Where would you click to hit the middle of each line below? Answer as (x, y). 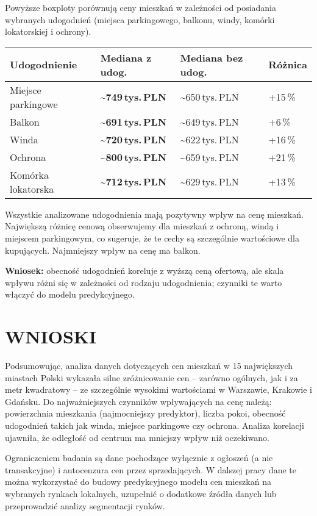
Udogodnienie (44, 65)
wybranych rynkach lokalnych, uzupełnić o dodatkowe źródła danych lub (141, 493)
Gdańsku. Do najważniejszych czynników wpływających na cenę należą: (138, 401)
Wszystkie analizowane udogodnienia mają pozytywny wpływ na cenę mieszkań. (154, 214)
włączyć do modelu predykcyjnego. (70, 294)
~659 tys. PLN (209, 157)
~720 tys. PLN (134, 139)
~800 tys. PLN (134, 157)
